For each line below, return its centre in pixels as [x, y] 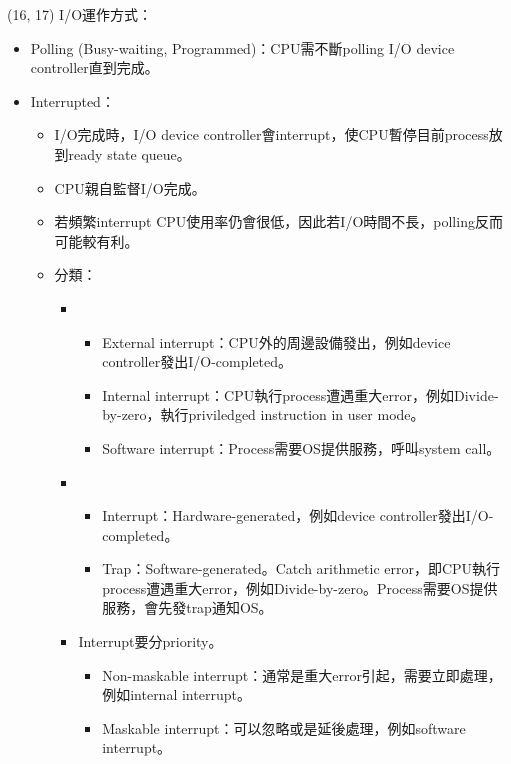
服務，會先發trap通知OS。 [187, 607]
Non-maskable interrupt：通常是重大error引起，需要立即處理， [302, 674]
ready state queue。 [129, 153]
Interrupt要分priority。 [150, 641]
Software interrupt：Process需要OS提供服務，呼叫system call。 [301, 447]
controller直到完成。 [94, 67]
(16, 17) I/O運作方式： [80, 14]
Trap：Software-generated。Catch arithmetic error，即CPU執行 [301, 568]
